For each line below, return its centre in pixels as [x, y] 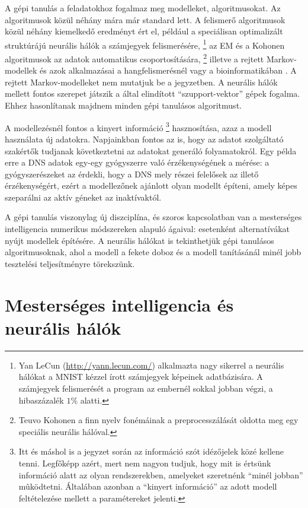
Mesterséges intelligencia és [119, 304]
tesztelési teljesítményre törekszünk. [70, 263]
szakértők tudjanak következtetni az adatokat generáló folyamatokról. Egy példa [151, 150]
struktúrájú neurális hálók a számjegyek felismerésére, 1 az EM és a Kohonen [145, 44]
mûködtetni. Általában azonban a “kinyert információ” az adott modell [148, 486]
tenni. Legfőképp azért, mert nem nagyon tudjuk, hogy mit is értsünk [145, 463]
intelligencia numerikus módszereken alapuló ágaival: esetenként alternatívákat [147, 229]
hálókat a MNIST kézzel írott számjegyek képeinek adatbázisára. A [141, 377]
